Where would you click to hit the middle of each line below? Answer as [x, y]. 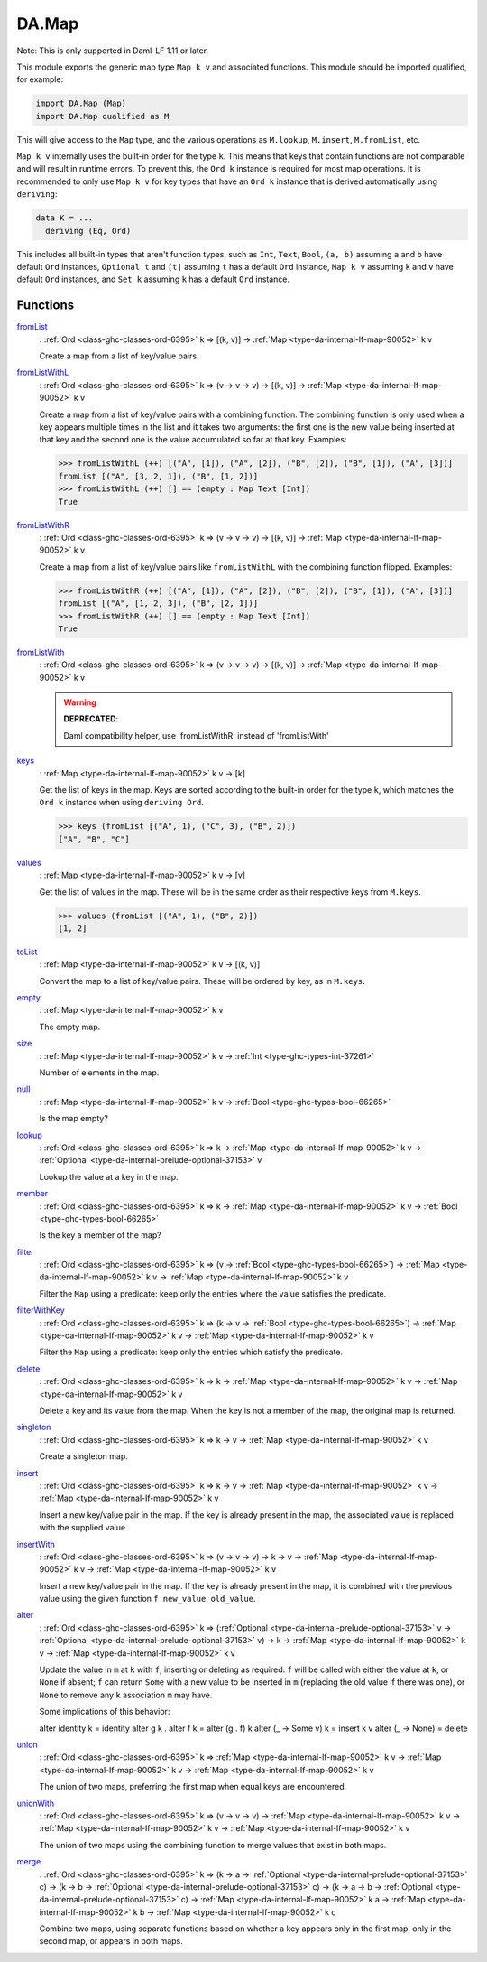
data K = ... [64, 218]
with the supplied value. [83, 1528]
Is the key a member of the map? [100, 1235]
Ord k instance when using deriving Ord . [122, 803]
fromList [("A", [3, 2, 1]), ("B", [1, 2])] [158, 476]
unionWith [35, 1803]
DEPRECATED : [91, 719]
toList [27, 952]
